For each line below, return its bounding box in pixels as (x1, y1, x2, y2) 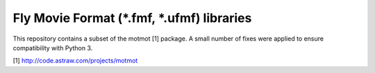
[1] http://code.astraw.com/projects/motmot (12, 56, 138, 65)
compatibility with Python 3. (12, 43, 93, 52)
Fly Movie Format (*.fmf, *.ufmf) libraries (12, 10, 252, 25)
